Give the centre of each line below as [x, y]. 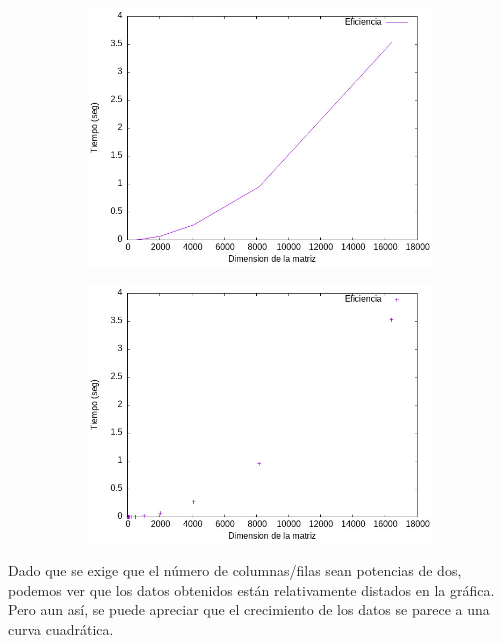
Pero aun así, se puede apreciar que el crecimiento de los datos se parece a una [249, 609]
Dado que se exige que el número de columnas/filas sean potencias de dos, [235, 570]
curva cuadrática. [61, 628]
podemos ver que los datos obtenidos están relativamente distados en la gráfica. [251, 589]
